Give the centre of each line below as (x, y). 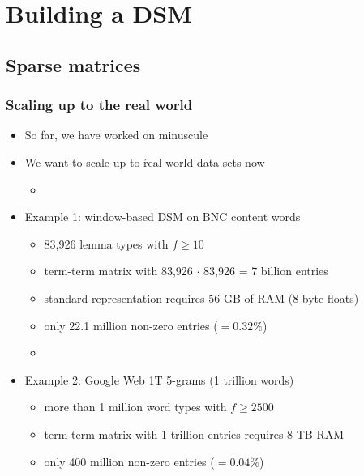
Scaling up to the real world (99, 105)
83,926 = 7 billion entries (266, 271)
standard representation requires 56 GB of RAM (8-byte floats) (201, 297)
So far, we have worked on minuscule (116, 135)
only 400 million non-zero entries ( (129, 461)
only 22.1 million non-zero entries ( (131, 325)
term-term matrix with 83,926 (118, 271)
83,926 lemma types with (106, 243)
